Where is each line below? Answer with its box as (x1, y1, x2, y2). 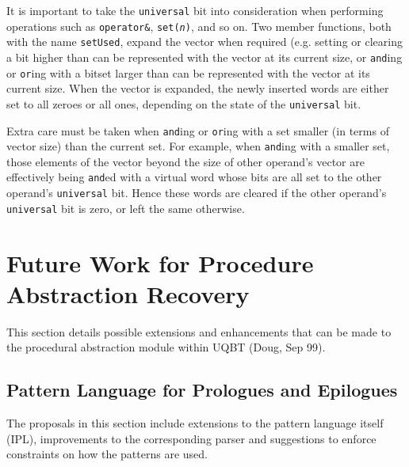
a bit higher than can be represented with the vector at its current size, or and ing (6, 48, 403, 65)
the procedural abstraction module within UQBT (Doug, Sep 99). (6, 339, 326, 355)
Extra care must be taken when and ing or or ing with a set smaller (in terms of (6, 122, 389, 139)
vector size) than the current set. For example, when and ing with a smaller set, (6, 138, 390, 154)
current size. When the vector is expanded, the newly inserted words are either (6, 80, 389, 97)
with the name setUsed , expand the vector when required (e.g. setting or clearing (6, 33, 403, 50)
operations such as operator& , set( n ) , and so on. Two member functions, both (6, 17, 392, 34)
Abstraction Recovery (6, 277, 250, 309)
